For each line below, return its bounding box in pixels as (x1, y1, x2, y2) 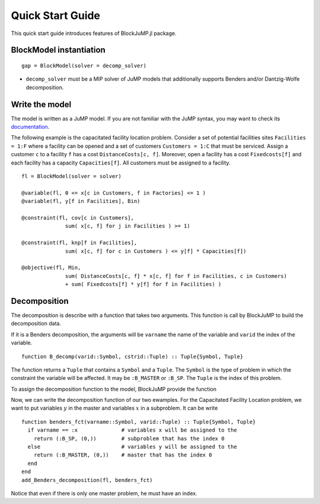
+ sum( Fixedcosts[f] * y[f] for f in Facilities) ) (65, 281, 222, 288)
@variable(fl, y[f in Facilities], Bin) (21, 198, 140, 205)
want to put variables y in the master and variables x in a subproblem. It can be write (11, 404, 218, 412)
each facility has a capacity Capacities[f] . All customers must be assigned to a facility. (11, 159, 231, 166)
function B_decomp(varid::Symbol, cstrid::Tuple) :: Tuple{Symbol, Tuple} (21, 353, 244, 360)
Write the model (11, 99, 72, 109)
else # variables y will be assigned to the (27, 443, 237, 451)
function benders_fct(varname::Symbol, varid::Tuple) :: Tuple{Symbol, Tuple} (21, 419, 256, 425)
